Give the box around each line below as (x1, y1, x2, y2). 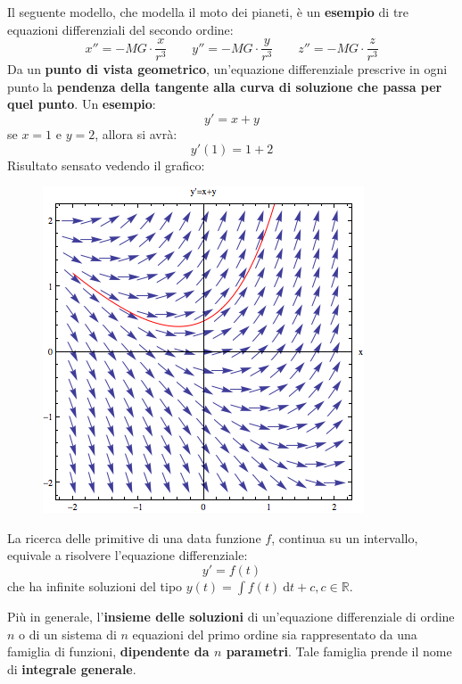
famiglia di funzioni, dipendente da (7, 642, 210, 661)
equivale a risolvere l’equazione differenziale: (7, 546, 248, 565)
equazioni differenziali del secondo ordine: (7, 20, 234, 38)
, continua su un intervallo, (271, 528, 418, 547)
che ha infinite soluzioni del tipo (7, 577, 183, 595)
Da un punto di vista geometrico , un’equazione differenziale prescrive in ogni (7, 60, 448, 78)
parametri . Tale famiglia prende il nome (226, 642, 452, 661)
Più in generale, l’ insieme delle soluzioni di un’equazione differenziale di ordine (7, 607, 455, 625)
